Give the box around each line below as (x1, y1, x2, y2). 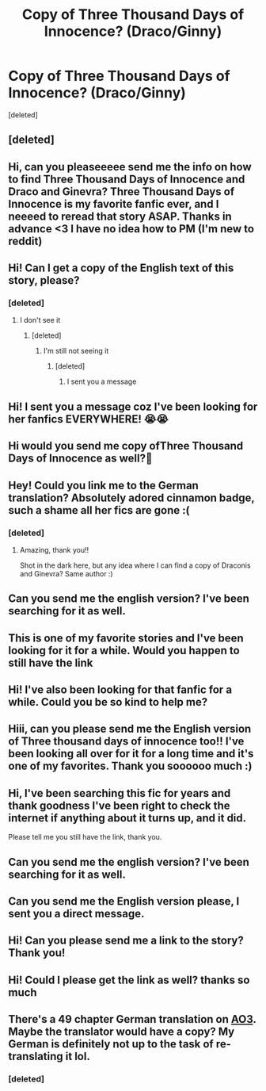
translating (8, 1050, 63, 1063)
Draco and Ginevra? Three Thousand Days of (8, 185, 235, 198)
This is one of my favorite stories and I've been (8, 631, 244, 645)
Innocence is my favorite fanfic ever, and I (8, 197, 219, 211)
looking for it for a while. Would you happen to (8, 644, 240, 657)
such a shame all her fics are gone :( (8, 503, 190, 517)
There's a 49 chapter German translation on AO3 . (8, 1013, 256, 1026)
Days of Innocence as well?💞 (8, 452, 153, 465)
